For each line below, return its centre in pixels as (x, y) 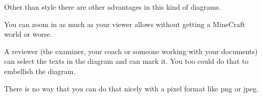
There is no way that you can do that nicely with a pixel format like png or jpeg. (132, 88)
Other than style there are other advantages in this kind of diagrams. (113, 7)
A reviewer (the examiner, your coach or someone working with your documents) (131, 51)
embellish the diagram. (40, 71)
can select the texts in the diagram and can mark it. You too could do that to (126, 61)
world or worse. (28, 34)
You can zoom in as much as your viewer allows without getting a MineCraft (125, 24)
